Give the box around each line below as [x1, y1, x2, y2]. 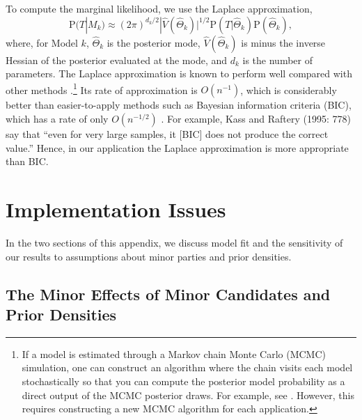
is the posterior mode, [107, 35, 200, 49]
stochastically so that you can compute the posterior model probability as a [22, 373, 345, 388]
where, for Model [6, 35, 78, 49]
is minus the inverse [241, 35, 326, 49]
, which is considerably [240, 82, 337, 97]
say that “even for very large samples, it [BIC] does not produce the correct [6, 127, 329, 141]
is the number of [242, 52, 313, 67]
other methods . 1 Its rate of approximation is [6, 80, 198, 97]
